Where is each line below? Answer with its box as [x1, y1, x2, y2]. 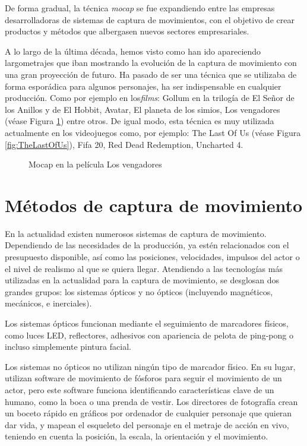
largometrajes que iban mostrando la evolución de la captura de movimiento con [5, 56, 297, 69]
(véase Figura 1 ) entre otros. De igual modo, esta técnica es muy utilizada [5, 115, 274, 127]
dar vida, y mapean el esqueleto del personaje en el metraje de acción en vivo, [5, 418, 289, 431]
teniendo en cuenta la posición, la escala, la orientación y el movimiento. [5, 430, 268, 442]
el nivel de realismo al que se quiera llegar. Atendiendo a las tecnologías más [5, 262, 283, 274]
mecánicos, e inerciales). [5, 297, 92, 309]
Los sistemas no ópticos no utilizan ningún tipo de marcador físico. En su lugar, [5, 360, 296, 372]
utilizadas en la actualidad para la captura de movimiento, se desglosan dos [5, 274, 280, 286]
